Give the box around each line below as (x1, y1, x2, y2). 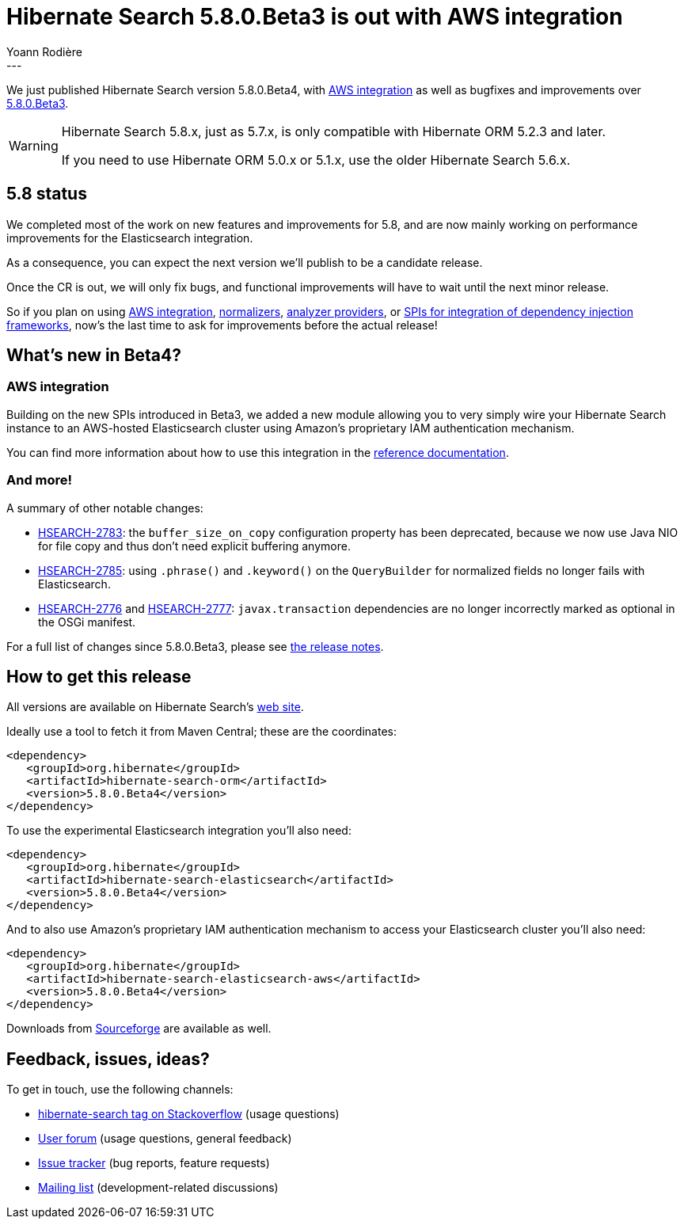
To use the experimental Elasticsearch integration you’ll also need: (6, 824, 351, 838)
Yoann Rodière (6, 44, 82, 59)
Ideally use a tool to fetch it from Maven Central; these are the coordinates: (6, 725, 397, 739)
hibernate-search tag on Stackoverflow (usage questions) (38, 1107, 340, 1121)
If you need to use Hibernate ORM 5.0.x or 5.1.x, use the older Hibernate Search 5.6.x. (61, 151, 571, 168)
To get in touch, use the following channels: (6, 1082, 234, 1097)
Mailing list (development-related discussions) (38, 1181, 279, 1195)
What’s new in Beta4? (6, 345, 181, 366)
